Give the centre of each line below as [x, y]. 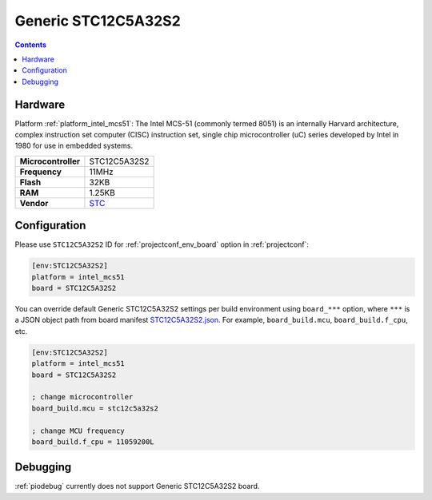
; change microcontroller [82, 397]
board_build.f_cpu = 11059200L [93, 442]
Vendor [34, 203]
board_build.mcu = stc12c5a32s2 [95, 408]
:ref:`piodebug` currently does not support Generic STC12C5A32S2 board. [137, 486]
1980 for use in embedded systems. [74, 146]
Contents [31, 45]
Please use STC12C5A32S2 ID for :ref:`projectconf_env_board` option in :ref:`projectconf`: [162, 244]
